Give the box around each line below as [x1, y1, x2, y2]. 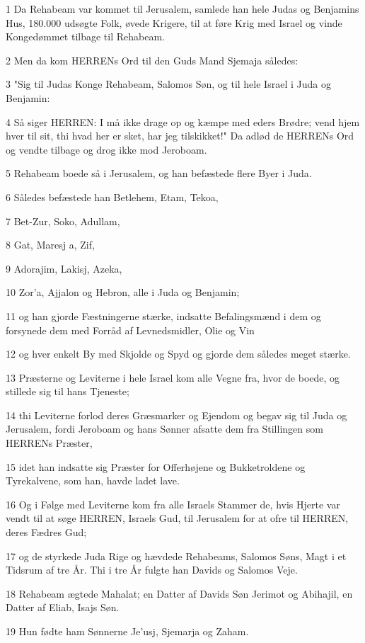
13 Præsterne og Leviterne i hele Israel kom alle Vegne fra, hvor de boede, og [6, 370, 340, 385]
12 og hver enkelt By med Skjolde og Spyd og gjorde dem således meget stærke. [6, 346, 351, 361]
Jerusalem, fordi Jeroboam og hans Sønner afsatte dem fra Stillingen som [6, 421, 323, 436]
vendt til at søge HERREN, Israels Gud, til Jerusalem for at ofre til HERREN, [6, 511, 349, 525]
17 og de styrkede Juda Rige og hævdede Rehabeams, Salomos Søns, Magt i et [6, 548, 347, 563]
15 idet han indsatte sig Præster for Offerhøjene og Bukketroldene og [6, 459, 306, 474]
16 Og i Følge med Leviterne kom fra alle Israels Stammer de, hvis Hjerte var [6, 496, 340, 511]
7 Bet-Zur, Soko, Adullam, [6, 213, 120, 228]
